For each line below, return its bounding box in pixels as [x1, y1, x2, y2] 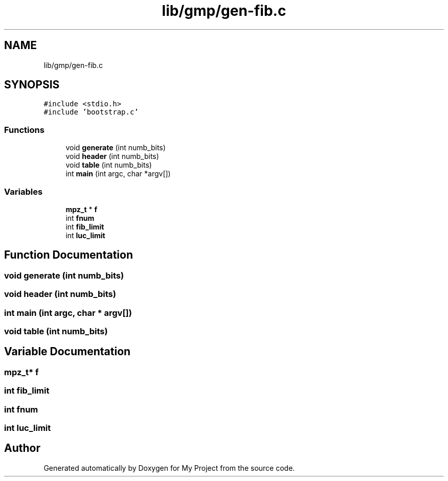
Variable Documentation [4, 345, 131, 358]
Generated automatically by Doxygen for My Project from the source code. [43, 463, 295, 472]
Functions [4, 124, 44, 135]
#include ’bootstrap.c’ [43, 108, 139, 117]
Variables [4, 186, 43, 197]
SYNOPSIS [4, 78, 60, 91]
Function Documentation [4, 248, 133, 262]
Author [4, 442, 40, 455]
